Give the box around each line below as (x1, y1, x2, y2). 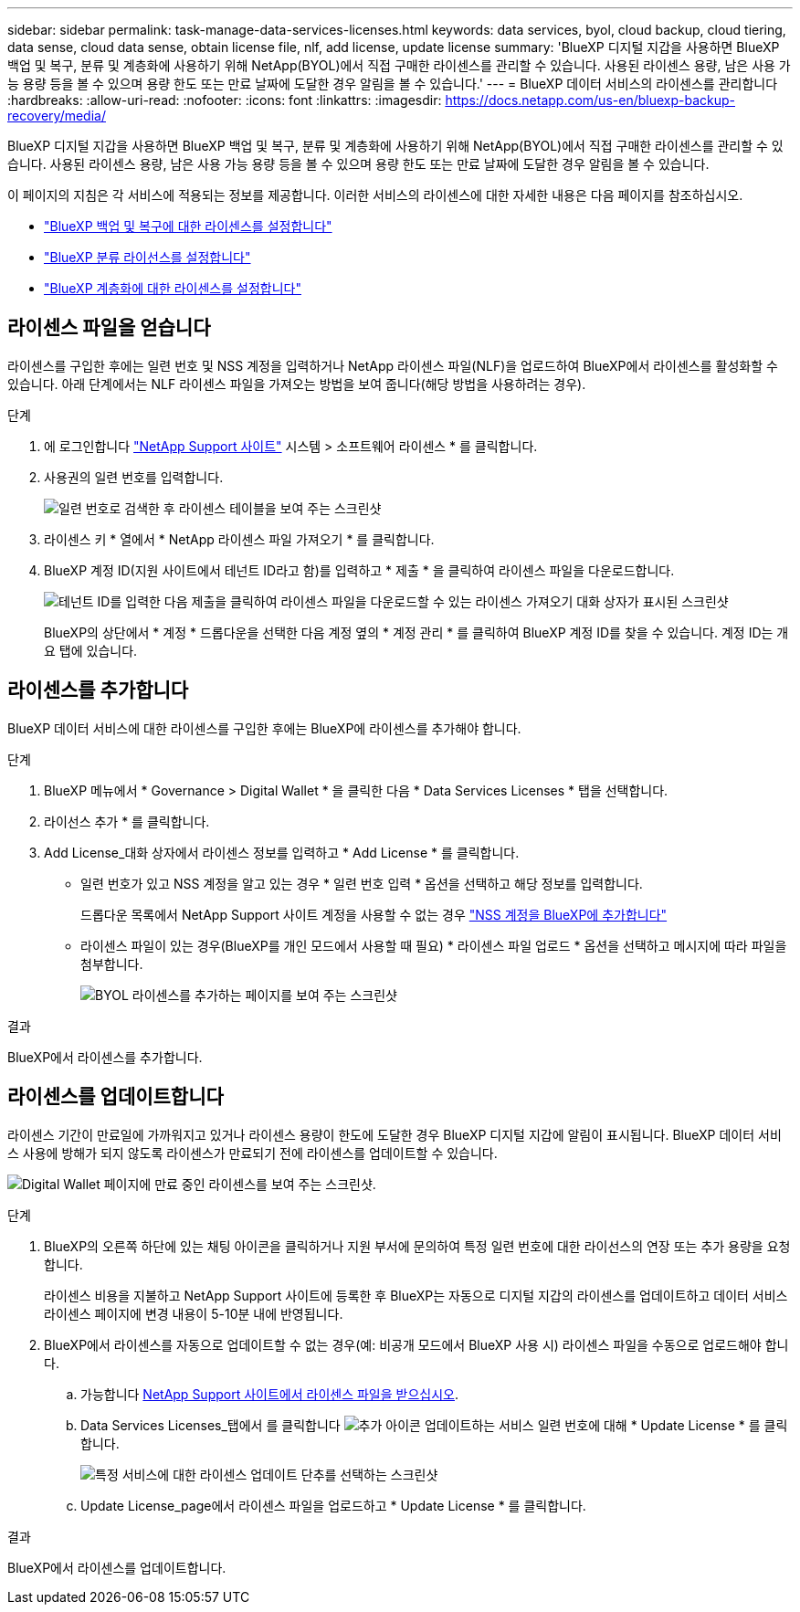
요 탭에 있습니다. (44, 642, 138, 658)
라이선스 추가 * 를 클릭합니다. (44, 813, 210, 829)
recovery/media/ (7, 108, 106, 123)
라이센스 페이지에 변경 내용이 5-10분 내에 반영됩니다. (44, 1305, 343, 1322)
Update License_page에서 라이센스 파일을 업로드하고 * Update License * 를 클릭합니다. (80, 1497, 586, 1513)
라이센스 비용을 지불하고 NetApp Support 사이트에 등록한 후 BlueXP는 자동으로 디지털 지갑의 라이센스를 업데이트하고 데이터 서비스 (44, 1287, 788, 1303)
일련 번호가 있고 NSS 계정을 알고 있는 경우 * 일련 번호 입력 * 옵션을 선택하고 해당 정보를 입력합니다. (80, 875, 643, 891)
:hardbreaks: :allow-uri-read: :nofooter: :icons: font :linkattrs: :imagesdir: (7, 92, 442, 108)
